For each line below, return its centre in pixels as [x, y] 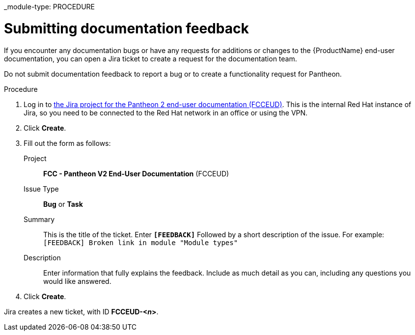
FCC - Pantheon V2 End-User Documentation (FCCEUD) [136, 173]
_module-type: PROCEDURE [50, 7]
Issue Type [41, 189]
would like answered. [77, 281]
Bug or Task [63, 204]
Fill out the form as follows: [67, 143]
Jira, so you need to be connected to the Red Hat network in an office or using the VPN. [166, 112]
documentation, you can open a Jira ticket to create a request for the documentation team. [151, 58]
